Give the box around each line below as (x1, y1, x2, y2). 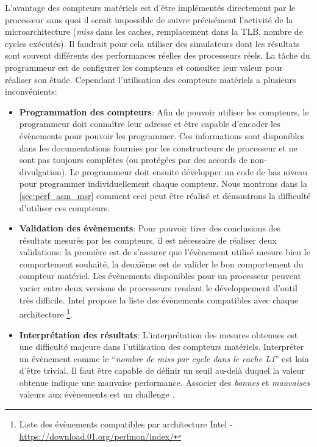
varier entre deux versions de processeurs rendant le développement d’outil (19, 282, 297, 294)
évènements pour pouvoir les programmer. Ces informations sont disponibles (19, 129, 305, 142)
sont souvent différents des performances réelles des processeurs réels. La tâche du (5, 49, 310, 62)
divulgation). (19, 165, 68, 178)
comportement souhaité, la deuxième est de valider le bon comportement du (19, 257, 304, 270)
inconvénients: (5, 85, 57, 98)
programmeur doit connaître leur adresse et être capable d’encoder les (19, 117, 280, 130)
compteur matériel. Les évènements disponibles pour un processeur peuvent (19, 269, 301, 282)
